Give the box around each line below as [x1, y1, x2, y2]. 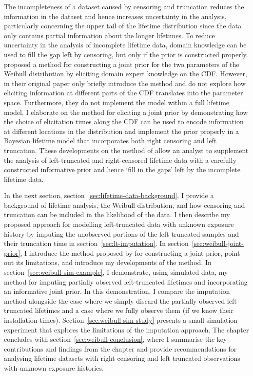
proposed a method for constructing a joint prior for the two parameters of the [4, 59, 239, 69]
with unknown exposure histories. [4, 362, 104, 373]
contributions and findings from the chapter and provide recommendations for [4, 343, 237, 354]
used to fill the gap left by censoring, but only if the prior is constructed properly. [4, 49, 248, 59]
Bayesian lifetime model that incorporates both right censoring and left [4, 135, 217, 146]
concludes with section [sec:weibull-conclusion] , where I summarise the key [4, 334, 227, 344]
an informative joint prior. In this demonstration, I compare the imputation [4, 286, 230, 296]
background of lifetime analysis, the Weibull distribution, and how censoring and [4, 199, 245, 210]
